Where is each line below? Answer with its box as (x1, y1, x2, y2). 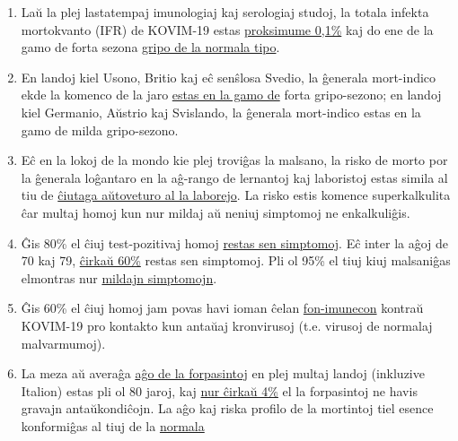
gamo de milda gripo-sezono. (21, 120, 179, 139)
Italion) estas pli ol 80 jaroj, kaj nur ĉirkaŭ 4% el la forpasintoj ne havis (21, 381, 418, 400)
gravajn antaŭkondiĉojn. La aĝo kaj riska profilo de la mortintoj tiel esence (21, 399, 434, 418)
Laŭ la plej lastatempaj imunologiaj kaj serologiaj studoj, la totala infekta (21, 3, 429, 21)
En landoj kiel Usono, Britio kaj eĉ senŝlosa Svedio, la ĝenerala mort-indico (21, 67, 436, 86)
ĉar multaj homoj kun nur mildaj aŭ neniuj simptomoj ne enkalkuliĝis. (21, 203, 410, 221)
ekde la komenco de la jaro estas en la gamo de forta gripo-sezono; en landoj (21, 85, 442, 104)
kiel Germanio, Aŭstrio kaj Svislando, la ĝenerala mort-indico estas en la (21, 102, 421, 121)
